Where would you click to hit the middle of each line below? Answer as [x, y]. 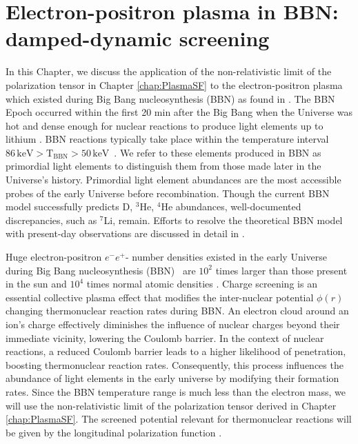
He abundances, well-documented [231, 206]
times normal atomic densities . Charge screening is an [202, 284]
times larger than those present [281, 270]
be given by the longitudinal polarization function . [114, 432]
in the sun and [36, 284]
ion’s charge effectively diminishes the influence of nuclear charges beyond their [173, 324]
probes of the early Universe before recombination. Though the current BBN [168, 193]
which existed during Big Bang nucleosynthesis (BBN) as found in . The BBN [170, 98]
